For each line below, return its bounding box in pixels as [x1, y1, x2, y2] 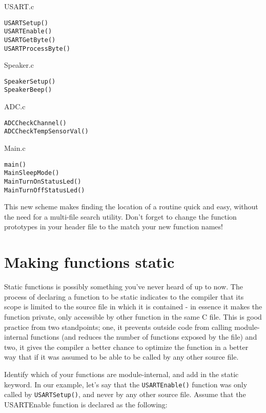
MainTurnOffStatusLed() [4, 186, 85, 194]
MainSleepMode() [4, 169, 59, 177]
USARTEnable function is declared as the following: [4, 399, 168, 409]
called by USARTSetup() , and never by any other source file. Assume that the [4, 389, 246, 400]
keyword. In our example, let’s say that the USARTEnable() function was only [4, 379, 248, 389]
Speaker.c [4, 60, 34, 70]
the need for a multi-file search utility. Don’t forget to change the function [4, 211, 237, 222]
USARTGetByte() [4, 36, 56, 44]
